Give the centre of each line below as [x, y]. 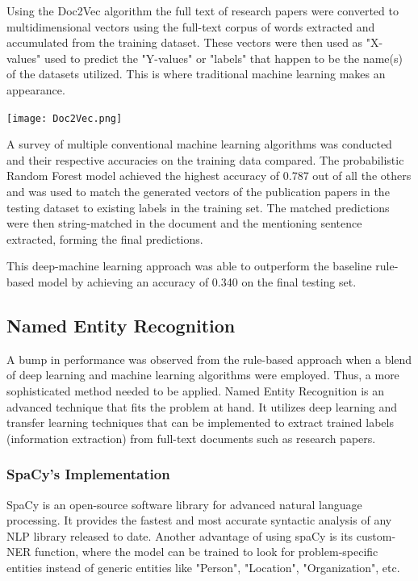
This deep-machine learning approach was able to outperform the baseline [189, 266]
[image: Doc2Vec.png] [65, 118]
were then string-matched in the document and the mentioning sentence [184, 223]
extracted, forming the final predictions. [105, 238]
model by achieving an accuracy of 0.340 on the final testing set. [197, 281]
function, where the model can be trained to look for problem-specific [206, 552]
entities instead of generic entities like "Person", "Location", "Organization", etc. [203, 567]
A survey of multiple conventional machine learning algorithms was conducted [199, 144]
